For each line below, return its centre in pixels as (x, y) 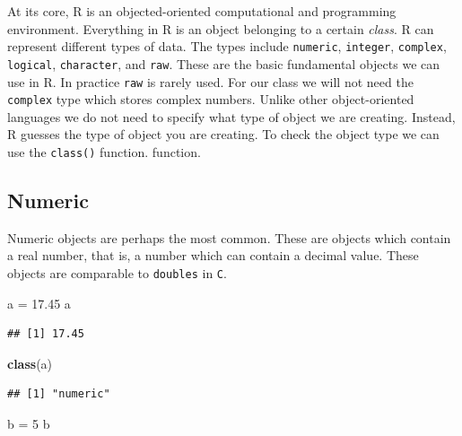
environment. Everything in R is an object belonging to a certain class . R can (221, 28)
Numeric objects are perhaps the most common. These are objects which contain (229, 237)
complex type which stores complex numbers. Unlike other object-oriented (211, 99)
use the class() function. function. (104, 152)
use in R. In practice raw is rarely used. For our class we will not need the (210, 81)
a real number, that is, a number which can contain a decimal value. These (213, 255)
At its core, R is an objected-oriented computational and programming (202, 11)
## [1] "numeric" (59, 394)
